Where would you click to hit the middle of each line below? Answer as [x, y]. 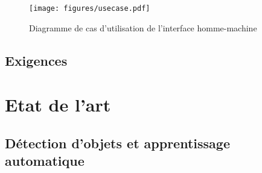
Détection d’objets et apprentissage [117, 143]
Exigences [36, 60]
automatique [45, 161]
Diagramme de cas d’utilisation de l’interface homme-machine [143, 27]
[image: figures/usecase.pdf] [90, 8]
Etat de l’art [58, 105]
